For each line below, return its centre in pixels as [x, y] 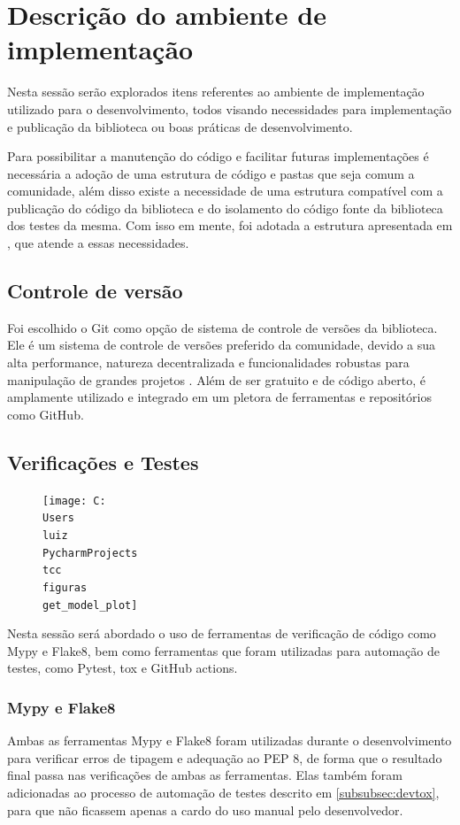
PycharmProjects [90, 553]
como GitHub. [46, 414]
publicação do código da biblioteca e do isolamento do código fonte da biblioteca [225, 208]
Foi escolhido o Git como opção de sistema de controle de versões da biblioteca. [222, 327]
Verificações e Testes [103, 462]
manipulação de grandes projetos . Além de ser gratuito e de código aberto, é [216, 379]
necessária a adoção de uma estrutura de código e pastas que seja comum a [211, 173]
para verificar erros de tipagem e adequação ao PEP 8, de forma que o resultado [225, 757]
